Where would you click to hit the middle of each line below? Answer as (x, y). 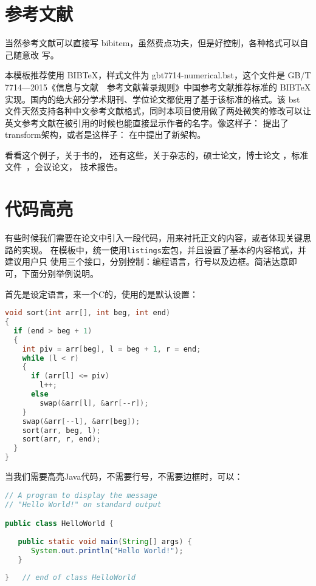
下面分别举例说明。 (60, 274)
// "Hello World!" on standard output (83, 504)
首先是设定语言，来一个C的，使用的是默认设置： (102, 294)
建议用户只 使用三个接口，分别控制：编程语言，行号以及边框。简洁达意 (147, 261)
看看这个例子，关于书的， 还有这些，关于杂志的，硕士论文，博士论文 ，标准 (157, 155)
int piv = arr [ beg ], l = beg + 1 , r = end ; (112, 349)
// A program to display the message (81, 495)
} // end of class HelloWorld (70, 578)
